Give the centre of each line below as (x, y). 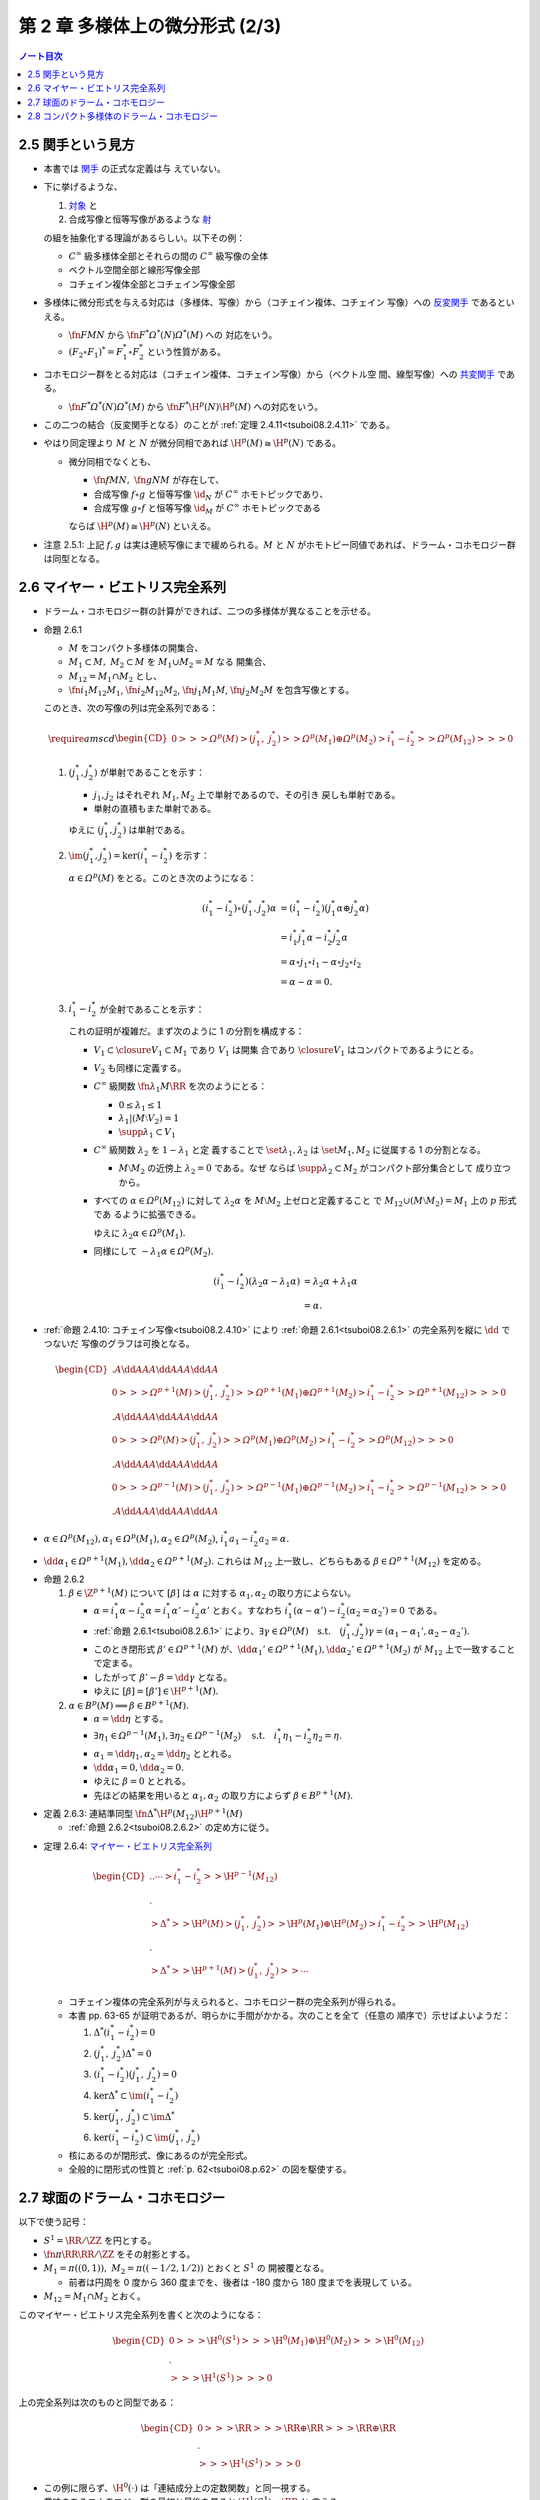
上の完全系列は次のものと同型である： (97, 2402)
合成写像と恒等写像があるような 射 (140, 219)
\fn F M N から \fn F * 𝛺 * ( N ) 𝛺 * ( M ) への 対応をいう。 (173, 334)
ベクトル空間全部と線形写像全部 (134, 270)
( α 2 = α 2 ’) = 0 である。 (394, 1611)
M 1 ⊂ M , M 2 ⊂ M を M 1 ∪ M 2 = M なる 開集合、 (170, 663)
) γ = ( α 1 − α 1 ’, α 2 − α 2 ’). (417, 1632)
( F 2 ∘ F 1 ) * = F (96, 352)
